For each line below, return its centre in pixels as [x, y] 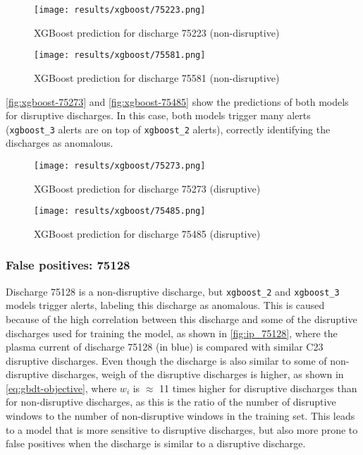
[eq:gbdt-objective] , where [61, 388]
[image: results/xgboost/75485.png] [120, 211]
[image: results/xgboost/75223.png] [120, 10]
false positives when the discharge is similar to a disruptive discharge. [156, 443]
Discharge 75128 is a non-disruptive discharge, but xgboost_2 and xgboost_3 [173, 291]
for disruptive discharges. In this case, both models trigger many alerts [158, 115]
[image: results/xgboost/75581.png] [120, 55]
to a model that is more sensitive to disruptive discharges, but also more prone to [182, 429]
